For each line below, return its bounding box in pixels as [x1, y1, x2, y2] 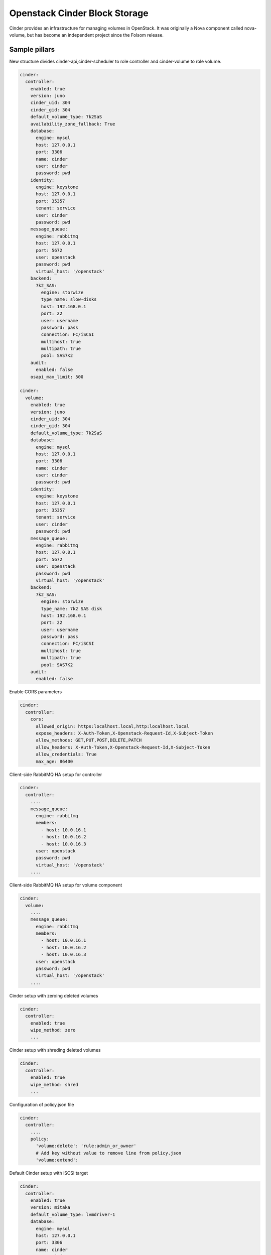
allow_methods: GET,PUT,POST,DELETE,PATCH [36, 737, 142, 743]
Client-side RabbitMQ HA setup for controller [9, 771, 102, 778]
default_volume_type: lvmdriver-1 [30, 1211, 115, 1217]
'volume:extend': [36, 1157, 79, 1163]
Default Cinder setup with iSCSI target [9, 1170, 88, 1176]
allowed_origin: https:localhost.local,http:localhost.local [36, 723, 190, 729]
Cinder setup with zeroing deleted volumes [9, 992, 98, 998]
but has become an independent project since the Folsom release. [27, 32, 164, 38]
